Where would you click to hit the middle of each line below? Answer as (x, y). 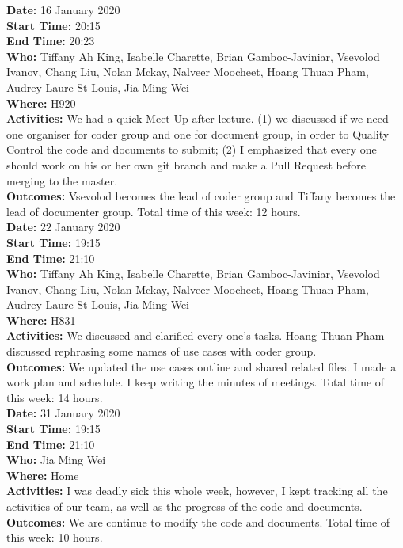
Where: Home (43, 475)
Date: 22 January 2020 (63, 227)
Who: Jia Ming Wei (56, 460)
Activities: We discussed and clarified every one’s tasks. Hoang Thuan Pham (196, 335)
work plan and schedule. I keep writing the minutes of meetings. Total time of (196, 382)
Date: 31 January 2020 (63, 413)
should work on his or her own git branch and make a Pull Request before (186, 164)
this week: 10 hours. (55, 537)
